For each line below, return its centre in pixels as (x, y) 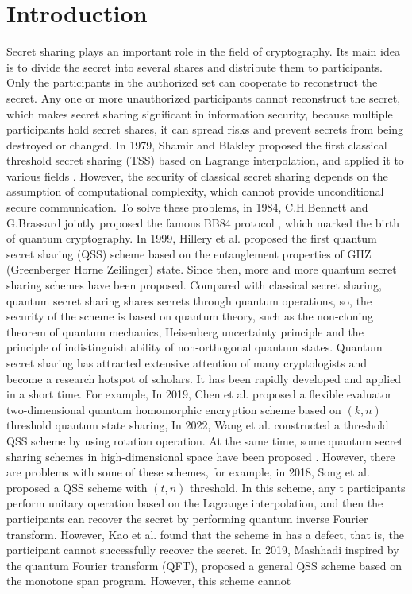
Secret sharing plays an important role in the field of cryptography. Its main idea (203, 51)
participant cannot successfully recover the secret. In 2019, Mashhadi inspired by (203, 550)
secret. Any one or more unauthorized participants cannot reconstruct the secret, (204, 97)
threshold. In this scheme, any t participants (298, 487)
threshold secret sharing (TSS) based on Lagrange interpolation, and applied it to (205, 160)
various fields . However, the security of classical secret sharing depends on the (197, 175)
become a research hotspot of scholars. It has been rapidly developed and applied (204, 378)
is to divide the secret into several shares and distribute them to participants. (194, 66)
